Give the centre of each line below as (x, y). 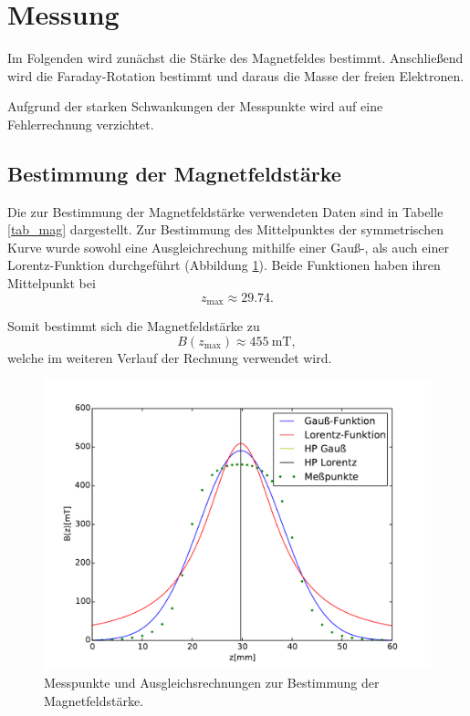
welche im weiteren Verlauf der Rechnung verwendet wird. (170, 357)
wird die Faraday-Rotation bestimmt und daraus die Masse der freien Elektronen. (236, 75)
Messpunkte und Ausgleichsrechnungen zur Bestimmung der (212, 682)
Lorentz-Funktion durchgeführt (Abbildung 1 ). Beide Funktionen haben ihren (224, 265)
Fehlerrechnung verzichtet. (81, 124)
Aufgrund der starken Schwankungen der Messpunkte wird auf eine (195, 106)
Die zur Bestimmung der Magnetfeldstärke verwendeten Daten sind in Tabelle (225, 211)
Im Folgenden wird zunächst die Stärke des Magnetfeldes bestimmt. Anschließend (235, 58)
